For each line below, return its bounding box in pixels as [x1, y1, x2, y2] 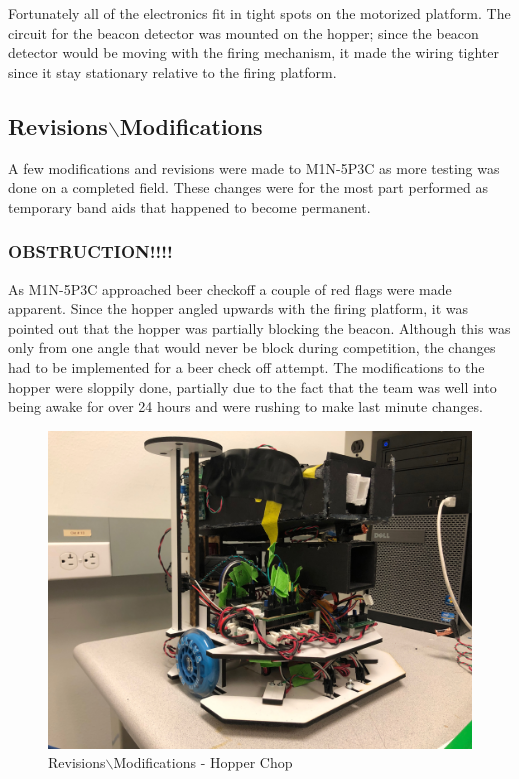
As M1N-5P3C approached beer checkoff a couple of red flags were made [8, 278, 452, 299]
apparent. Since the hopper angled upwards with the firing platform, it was [8, 298, 469, 319]
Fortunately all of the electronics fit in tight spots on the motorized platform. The [8, 3, 511, 23]
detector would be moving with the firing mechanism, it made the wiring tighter [8, 42, 500, 63]
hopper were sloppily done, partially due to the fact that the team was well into [8, 376, 497, 397]
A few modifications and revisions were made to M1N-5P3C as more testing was [8, 157, 500, 178]
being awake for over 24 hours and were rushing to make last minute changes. [8, 396, 483, 417]
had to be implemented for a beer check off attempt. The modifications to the [8, 356, 485, 377]
